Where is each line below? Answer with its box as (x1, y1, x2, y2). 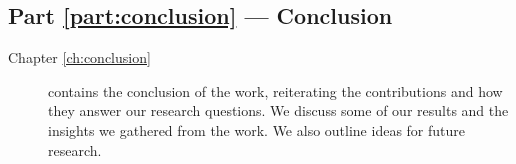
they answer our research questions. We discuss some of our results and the (48, 100, 509, 121)
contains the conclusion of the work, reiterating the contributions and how (48, 80, 503, 101)
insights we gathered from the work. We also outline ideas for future (48, 119, 466, 140)
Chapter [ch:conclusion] (8, 47, 151, 68)
